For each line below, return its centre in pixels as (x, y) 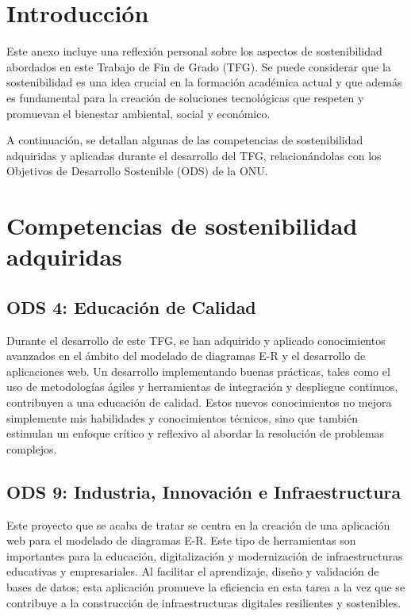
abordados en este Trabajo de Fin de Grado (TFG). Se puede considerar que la (199, 66)
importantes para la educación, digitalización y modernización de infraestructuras (205, 555)
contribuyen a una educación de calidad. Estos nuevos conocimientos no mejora (199, 402)
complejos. (32, 448)
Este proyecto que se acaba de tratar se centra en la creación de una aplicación (198, 524)
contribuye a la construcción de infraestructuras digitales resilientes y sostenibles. (204, 602)
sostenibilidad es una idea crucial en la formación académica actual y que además (204, 82)
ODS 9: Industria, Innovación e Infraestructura (204, 491)
